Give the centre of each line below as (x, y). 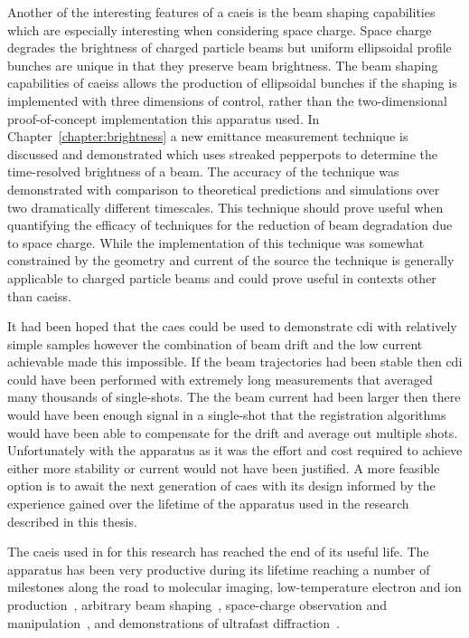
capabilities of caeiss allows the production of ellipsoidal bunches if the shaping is (232, 83)
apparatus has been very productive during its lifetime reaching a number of (219, 569)
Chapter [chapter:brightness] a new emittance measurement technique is (208, 136)
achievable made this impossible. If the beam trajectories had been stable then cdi (235, 362)
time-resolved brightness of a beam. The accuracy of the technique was (203, 171)
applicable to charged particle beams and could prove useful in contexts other (222, 277)
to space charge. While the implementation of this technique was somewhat (216, 242)
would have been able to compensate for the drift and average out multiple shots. (233, 432)
